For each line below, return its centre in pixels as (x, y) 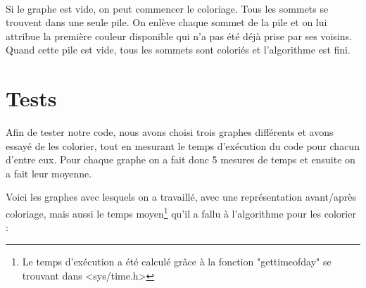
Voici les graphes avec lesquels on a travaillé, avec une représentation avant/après (181, 197)
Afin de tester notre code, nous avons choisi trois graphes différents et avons (170, 132)
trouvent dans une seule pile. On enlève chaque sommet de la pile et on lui (166, 22)
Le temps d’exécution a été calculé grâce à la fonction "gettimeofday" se (177, 261)
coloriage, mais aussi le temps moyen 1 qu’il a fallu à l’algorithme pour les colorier (181, 212)
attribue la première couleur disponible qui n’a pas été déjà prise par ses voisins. (179, 36)
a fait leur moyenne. (49, 173)
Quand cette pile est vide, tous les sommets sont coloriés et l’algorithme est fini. (178, 50)
